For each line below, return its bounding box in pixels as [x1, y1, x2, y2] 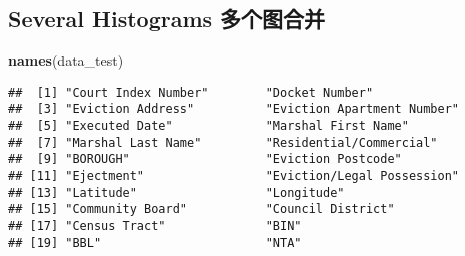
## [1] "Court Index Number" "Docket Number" [8, 85, 374, 100]
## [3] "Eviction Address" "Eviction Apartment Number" [8, 102, 460, 117]
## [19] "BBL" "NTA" [8, 235, 302, 250]
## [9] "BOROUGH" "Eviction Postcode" [8, 152, 402, 167]
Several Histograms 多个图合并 [8, 3, 326, 34]
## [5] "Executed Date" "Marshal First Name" [8, 119, 409, 134]
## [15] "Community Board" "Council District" [8, 202, 395, 217]
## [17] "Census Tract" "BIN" [8, 219, 302, 234]
